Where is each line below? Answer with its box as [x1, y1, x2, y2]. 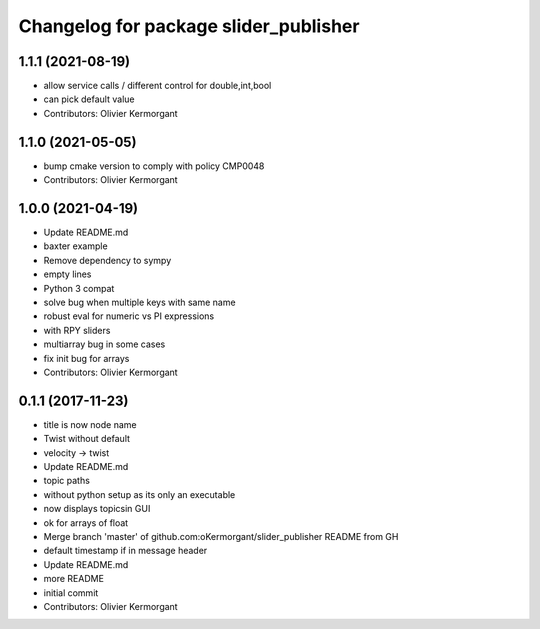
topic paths [43, 475, 90, 487]
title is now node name [43, 418, 137, 430]
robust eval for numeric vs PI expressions [43, 310, 215, 322]
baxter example [43, 240, 109, 252]
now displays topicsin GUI [43, 503, 151, 515]
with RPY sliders [43, 324, 111, 336]
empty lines [43, 268, 92, 280]
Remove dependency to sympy [43, 254, 172, 266]
